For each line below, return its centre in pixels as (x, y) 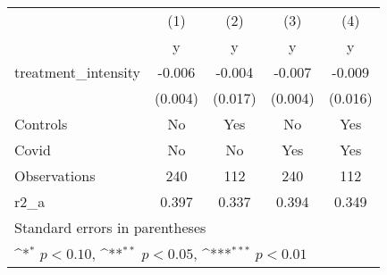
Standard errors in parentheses (110, 227)
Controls (41, 124)
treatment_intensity (78, 72)
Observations (55, 175)
